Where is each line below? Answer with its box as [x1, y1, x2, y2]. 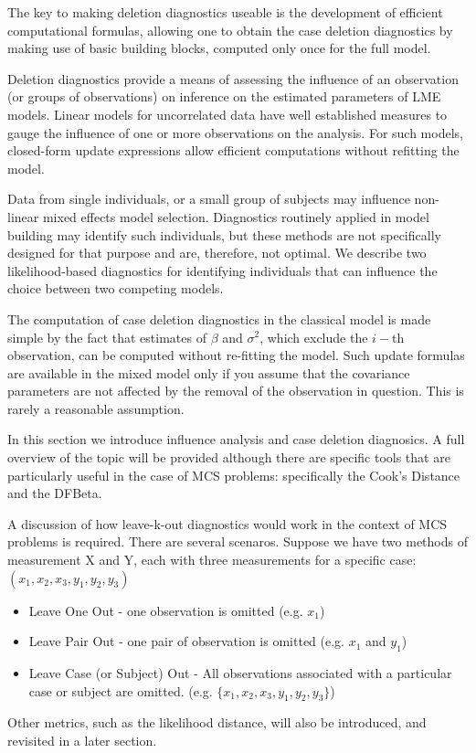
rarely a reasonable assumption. [7, 398, 185, 418]
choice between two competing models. [7, 279, 224, 298]
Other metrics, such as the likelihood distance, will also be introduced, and [7, 713, 427, 732]
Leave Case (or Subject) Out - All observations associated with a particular [28, 663, 452, 683]
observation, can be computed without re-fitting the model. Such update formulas [7, 345, 465, 365]
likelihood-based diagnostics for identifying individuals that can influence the [7, 260, 438, 280]
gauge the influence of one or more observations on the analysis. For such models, [7, 122, 463, 142]
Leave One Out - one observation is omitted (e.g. [28, 600, 303, 620]
